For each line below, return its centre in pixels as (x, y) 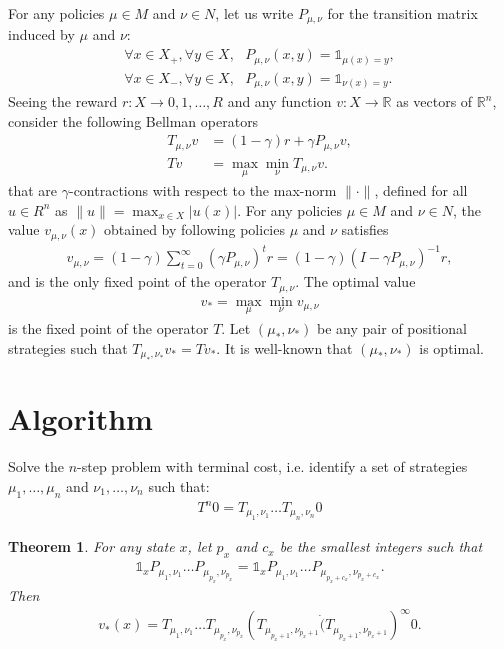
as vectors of (434, 101)
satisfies (365, 229)
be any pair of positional (392, 327)
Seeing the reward (63, 101)
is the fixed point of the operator (108, 327)
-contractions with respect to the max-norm (202, 190)
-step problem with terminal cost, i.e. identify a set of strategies (272, 466)
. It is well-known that (284, 347)
